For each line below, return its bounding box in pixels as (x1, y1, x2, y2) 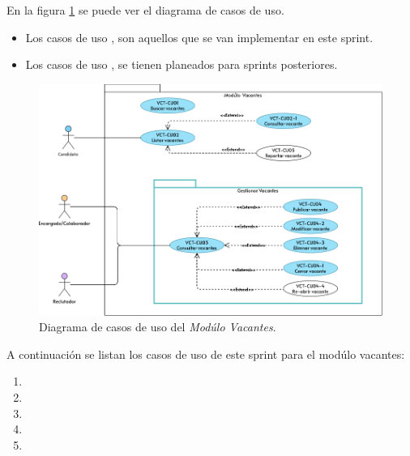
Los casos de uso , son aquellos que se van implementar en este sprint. (25, 28, 374, 45)
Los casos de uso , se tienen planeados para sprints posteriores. (25, 56, 338, 73)
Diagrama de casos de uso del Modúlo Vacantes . (39, 318, 276, 335)
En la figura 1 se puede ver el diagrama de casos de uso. (6, 2, 284, 18)
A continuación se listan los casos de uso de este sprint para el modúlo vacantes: (6, 345, 405, 362)
